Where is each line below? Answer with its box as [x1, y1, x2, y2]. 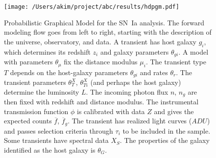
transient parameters [4, 77, 66, 87]
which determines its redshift [4, 46, 91, 57]
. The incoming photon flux [86, 86, 168, 97]
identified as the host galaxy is [4, 144, 96, 155]
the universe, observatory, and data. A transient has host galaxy [4, 36, 196, 46]
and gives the [154, 106, 194, 116]
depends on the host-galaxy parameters [10, 67, 128, 77]
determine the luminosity [4, 86, 79, 97]
